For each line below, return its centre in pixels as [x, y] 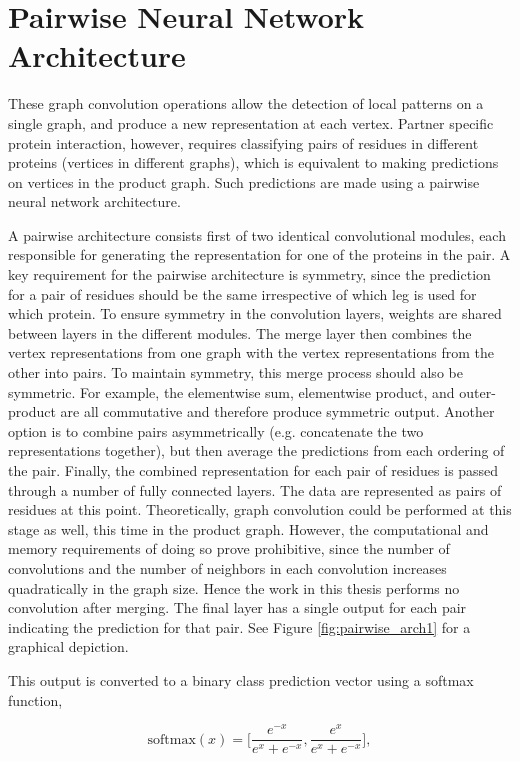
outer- [477, 391]
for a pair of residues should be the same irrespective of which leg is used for [242, 293]
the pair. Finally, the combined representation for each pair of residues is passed [253, 470]
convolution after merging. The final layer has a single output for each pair [237, 607]
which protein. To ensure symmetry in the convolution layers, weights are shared [255, 313]
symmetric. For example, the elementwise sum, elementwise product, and [231, 391]
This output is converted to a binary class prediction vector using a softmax [241, 679]
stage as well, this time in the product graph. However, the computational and [248, 528]
